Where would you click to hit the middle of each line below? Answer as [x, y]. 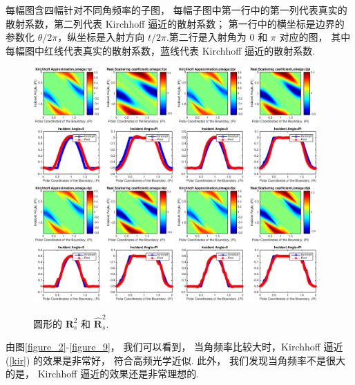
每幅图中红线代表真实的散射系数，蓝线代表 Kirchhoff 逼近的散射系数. [161, 50]
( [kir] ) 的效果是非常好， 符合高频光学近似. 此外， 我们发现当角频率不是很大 [175, 360]
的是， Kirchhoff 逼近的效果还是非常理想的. [103, 374]
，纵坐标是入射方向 [101, 37]
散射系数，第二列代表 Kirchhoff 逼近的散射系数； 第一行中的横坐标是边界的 [175, 23]
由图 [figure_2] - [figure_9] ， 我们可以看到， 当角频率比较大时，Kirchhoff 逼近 [174, 347]
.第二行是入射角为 [206, 37]
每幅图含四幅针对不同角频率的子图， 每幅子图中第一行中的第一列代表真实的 [176, 10]
